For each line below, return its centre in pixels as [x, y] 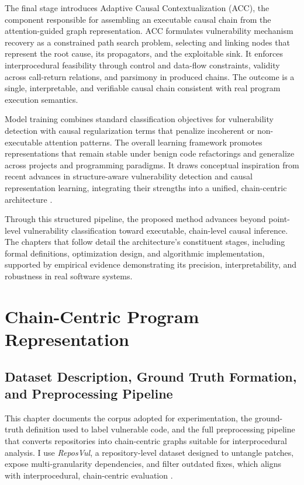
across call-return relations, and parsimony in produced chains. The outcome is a [150, 76]
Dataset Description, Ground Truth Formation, [151, 376]
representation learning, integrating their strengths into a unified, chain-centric [146, 187]
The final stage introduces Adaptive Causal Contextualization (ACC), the [137, 8]
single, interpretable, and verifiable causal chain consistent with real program [143, 88]
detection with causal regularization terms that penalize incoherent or [130, 130]
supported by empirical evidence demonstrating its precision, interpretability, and [151, 264]
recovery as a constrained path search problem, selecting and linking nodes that [147, 42]
